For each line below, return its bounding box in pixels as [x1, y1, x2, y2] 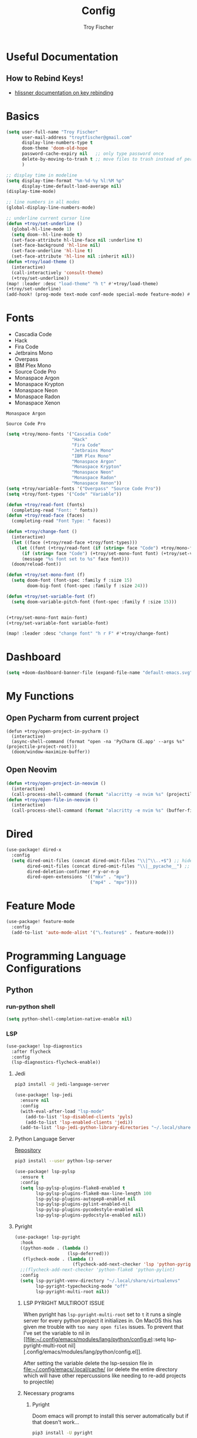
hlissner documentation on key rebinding [14, 89, 114, 96]
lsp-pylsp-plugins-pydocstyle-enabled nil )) [36, 1212, 147, 1218]
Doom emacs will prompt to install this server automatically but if [32, 1412, 189, 1419]
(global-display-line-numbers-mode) [6, 205, 96, 211]
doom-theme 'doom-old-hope [21, 145, 88, 151]
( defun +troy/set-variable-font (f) [6, 593, 96, 599]
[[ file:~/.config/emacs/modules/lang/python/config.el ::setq [23, 1335, 166, 1342]
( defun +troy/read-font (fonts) [6, 501, 85, 508]
